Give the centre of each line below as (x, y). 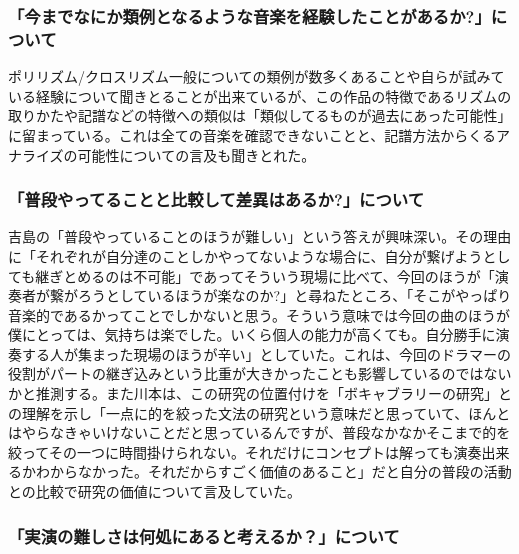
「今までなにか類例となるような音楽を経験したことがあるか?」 (249, 15)
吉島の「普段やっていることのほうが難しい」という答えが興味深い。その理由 (260, 236)
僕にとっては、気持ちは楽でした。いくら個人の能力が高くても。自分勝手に (252, 334)
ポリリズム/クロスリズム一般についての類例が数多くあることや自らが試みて (256, 76)
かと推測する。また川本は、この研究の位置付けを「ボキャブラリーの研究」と (260, 393)
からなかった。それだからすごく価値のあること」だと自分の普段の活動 (280, 471)
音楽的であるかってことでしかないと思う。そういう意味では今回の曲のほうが (259, 314)
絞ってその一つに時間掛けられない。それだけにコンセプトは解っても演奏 (245, 451)
